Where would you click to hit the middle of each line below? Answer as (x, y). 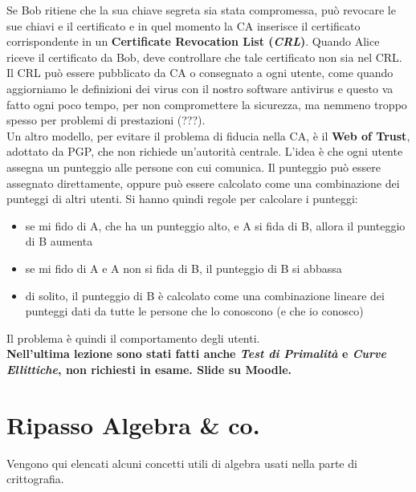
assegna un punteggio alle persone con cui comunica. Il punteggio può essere (194, 167)
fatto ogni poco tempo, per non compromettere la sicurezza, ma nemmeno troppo (207, 104)
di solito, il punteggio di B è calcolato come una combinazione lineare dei (205, 295)
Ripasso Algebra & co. (133, 424)
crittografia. (35, 479)
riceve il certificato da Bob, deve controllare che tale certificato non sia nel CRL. (204, 57)
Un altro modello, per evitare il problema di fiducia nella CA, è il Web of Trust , (208, 135)
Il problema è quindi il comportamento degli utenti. (133, 337)
